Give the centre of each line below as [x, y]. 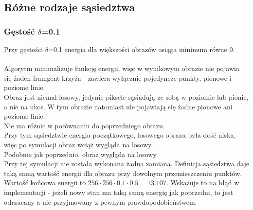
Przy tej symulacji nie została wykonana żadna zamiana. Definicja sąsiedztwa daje [126, 164]
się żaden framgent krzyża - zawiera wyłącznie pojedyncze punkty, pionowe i [118, 78]
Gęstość [19, 31]
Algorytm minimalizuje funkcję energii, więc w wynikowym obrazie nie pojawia [122, 68]
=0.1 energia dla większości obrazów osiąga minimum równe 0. [141, 49]
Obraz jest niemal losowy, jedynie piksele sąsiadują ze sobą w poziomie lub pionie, [126, 96]
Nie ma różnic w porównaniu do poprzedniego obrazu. [84, 125]
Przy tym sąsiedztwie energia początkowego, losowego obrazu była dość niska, [120, 135]
